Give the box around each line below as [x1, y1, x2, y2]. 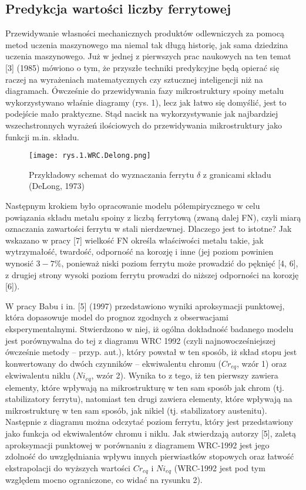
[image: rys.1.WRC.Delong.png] [29, 151, 151, 160]
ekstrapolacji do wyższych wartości [5, 461, 131, 474]
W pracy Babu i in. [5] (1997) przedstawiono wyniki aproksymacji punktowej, [5, 299, 285, 312]
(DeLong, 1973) [29, 180, 85, 192]
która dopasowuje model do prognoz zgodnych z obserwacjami [5, 311, 228, 323]
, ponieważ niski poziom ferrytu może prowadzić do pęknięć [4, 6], [61, 256, 298, 269]
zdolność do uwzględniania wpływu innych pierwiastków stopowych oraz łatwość [5, 450, 294, 462]
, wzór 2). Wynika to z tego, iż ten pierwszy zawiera [91, 369, 278, 381]
